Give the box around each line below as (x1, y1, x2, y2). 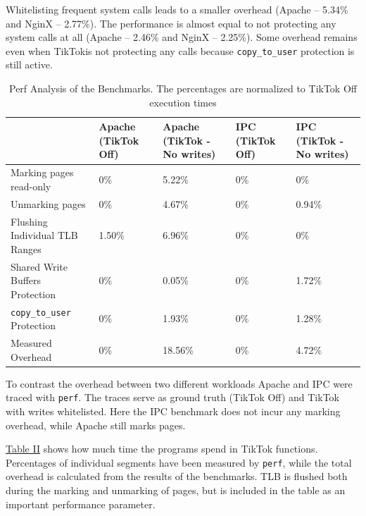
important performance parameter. (6, 496, 156, 511)
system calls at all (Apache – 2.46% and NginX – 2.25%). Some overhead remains (6, 30, 358, 44)
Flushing (11, 214, 48, 228)
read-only (11, 178, 51, 193)
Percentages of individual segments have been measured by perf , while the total (6, 455, 352, 469)
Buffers (11, 273, 42, 288)
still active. (6, 57, 53, 72)
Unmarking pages (11, 196, 86, 211)
